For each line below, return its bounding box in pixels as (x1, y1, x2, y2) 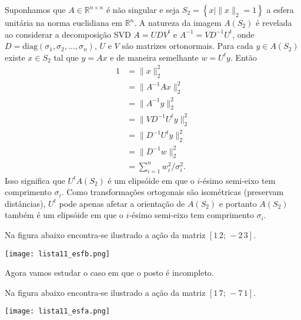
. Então (230, 51, 257, 63)
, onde (232, 28, 255, 40)
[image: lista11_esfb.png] (5, 249, 110, 258)
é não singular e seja (106, 4, 180, 15)
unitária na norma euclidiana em (5, 17, 122, 28)
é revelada (256, 17, 292, 28)
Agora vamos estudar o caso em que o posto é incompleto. (5, 266, 214, 279)
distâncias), (5, 197, 46, 209)
